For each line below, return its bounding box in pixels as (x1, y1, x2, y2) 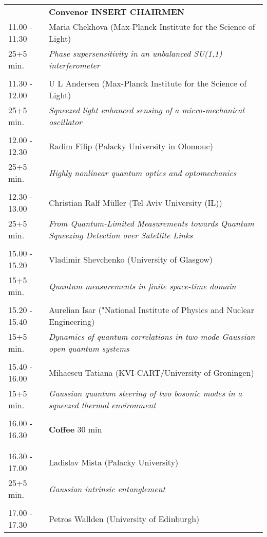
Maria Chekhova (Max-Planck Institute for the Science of (49, 21, 255, 32)
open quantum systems (49, 342, 129, 354)
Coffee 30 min (49, 423, 102, 435)
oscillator (49, 116, 82, 128)
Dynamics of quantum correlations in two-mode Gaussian (49, 331, 255, 342)
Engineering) (49, 316, 95, 327)
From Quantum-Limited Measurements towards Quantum (49, 217, 254, 229)
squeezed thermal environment (49, 399, 156, 411)
